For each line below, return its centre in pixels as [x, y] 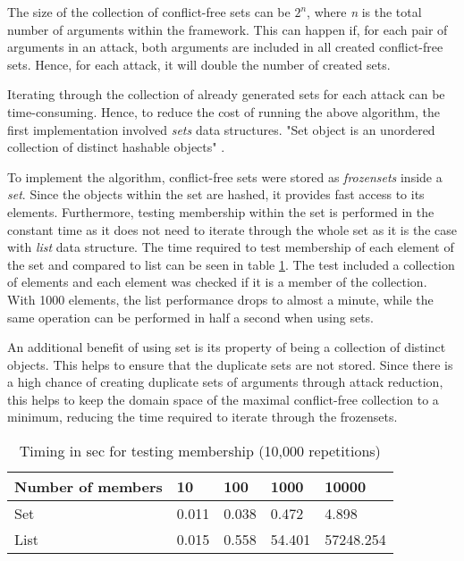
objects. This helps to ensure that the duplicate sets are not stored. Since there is [230, 364]
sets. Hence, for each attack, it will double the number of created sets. [199, 64]
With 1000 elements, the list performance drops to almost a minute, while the [220, 299]
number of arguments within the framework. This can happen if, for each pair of [228, 29]
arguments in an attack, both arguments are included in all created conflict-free [225, 47]
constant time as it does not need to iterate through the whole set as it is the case [232, 229]
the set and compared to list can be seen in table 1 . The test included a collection [231, 264]
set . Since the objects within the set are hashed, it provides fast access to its [216, 194]
